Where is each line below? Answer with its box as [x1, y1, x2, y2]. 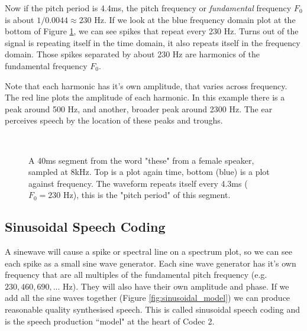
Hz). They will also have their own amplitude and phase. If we [63, 280, 289, 292]
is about [5, 13, 34, 25]
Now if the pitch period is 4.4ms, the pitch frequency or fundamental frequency [5, 2, 292, 14]
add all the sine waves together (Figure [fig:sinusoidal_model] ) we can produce [5, 291, 290, 304]
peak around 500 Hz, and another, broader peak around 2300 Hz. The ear [5, 102, 273, 115]
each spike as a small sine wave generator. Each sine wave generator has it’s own [5, 257, 296, 269]
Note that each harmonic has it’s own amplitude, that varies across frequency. [5, 79, 287, 92]
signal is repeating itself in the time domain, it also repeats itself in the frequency [5, 36, 300, 48]
